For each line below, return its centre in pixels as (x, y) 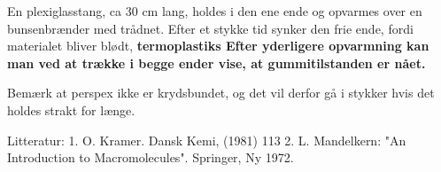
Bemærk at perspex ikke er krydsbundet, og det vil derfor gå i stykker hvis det (221, 93)
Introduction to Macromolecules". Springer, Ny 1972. (151, 157)
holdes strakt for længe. (71, 109)
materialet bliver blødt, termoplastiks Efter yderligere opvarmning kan (218, 46)
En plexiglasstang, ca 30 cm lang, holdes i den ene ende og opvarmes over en (215, 11)
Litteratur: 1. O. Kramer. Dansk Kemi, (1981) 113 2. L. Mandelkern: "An (207, 140)
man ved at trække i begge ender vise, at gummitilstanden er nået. (217, 63)
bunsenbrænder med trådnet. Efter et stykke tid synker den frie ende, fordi (210, 28)
